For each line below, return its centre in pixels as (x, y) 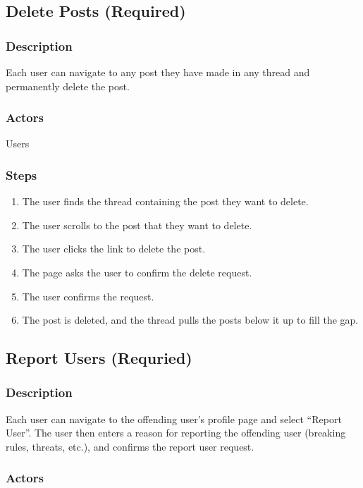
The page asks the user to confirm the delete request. (137, 272)
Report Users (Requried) (99, 358)
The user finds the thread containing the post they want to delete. (165, 201)
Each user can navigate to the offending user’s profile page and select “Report (174, 419)
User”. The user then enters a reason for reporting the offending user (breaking (176, 433)
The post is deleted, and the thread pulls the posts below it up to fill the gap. (190, 320)
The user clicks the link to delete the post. (114, 249)
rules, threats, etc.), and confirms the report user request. (130, 446)
